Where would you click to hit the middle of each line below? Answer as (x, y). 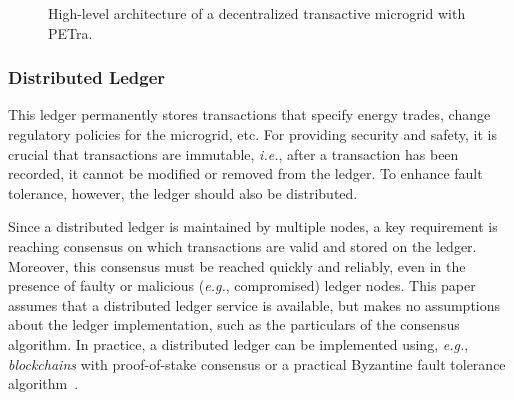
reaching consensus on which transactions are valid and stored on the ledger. (242, 245)
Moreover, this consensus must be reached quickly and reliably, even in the (237, 265)
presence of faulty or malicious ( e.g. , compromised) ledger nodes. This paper (242, 285)
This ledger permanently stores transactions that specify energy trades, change (249, 114)
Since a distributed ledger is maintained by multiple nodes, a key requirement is (253, 226)
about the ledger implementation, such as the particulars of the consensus (234, 324)
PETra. (70, 32)
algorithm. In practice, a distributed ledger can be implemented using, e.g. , (238, 343)
